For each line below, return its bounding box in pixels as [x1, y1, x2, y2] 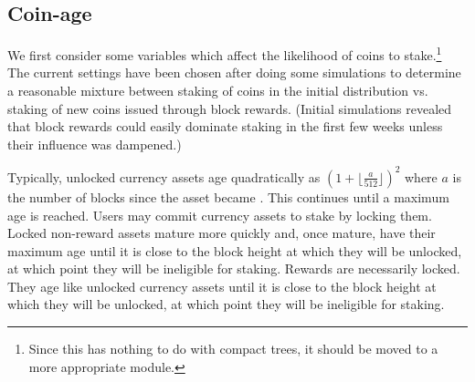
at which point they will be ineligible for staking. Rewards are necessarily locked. [7, 259, 460, 278]
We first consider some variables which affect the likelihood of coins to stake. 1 [7, 43, 442, 64]
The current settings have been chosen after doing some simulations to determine [7, 63, 461, 82]
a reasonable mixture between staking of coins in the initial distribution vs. [7, 81, 428, 100]
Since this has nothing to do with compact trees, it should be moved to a [28, 339, 438, 358]
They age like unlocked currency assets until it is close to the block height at [7, 276, 437, 295]
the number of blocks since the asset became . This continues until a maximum [7, 187, 449, 206]
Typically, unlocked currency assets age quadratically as [7, 167, 321, 186]
